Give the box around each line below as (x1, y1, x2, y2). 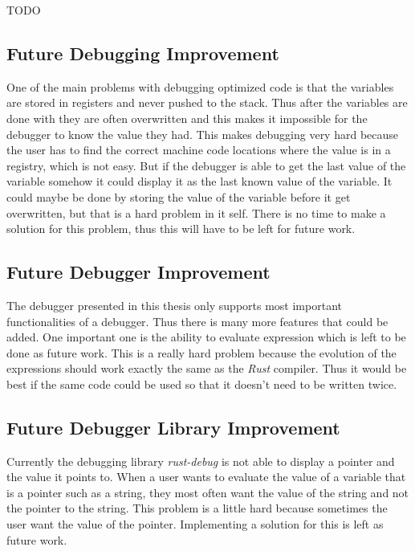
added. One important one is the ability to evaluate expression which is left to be (6, 329, 406, 345)
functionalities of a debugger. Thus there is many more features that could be (6, 312, 389, 329)
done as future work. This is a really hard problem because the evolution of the (6, 344, 397, 361)
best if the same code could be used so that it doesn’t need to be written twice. (6, 375, 397, 392)
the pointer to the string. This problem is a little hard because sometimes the (6, 500, 388, 516)
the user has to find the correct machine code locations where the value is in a (6, 141, 391, 158)
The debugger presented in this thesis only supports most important (6, 296, 342, 313)
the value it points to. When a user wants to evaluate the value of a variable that (6, 468, 406, 485)
